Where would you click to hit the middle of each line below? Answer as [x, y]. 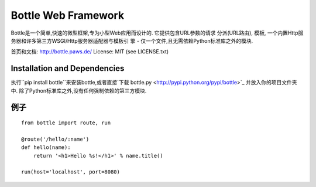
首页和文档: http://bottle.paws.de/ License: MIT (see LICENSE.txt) [90, 52]
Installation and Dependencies [68, 68]
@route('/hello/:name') [55, 139]
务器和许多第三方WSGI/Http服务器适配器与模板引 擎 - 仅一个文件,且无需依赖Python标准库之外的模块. [132, 40]
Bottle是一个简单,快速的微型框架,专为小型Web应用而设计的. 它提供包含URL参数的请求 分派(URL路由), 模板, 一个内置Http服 [157, 33]
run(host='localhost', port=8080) [71, 172]
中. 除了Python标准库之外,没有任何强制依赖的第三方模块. [79, 90]
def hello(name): [46, 147]
